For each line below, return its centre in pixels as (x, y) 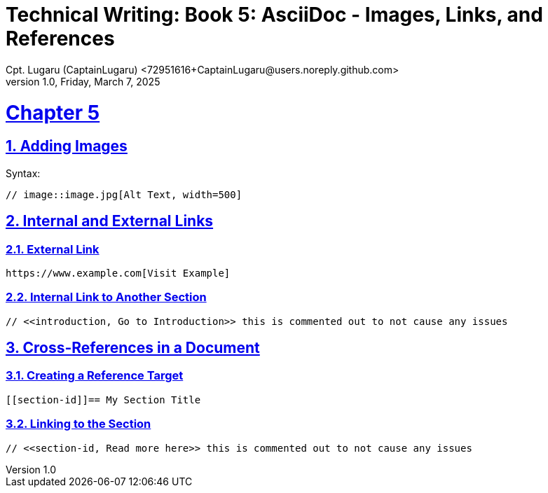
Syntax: (23, 173)
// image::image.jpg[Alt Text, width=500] (124, 194)
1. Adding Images (67, 146)
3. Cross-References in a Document (133, 348)
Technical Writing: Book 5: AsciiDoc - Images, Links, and (274, 15)
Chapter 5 (53, 112)
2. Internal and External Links (110, 221)
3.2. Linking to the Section (78, 424)
